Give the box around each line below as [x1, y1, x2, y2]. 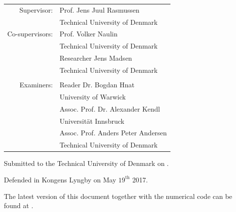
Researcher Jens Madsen [59, 53, 132, 63]
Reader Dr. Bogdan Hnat [59, 80, 135, 90]
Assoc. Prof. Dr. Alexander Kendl [59, 103, 160, 114]
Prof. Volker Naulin [59, 29, 118, 39]
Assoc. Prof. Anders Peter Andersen [59, 128, 167, 138]
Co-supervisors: [7, 29, 53, 39]
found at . [4, 200, 34, 211]
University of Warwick [59, 91, 126, 101]
